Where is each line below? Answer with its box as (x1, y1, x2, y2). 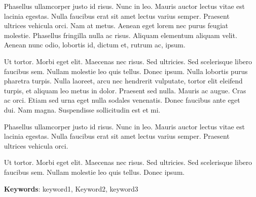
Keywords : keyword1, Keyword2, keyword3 (4, 183, 139, 194)
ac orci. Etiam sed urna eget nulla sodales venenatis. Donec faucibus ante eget (4, 95, 240, 105)
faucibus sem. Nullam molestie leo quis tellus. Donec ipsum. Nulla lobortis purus (4, 66, 248, 76)
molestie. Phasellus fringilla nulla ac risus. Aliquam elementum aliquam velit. (4, 30, 237, 40)
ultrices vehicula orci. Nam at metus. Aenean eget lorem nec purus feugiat (4, 20, 228, 31)
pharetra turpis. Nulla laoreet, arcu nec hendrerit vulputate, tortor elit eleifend (4, 76, 243, 86)
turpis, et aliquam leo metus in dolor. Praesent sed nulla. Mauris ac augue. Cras (4, 85, 246, 95)
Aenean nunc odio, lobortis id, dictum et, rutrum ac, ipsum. (4, 39, 185, 50)
